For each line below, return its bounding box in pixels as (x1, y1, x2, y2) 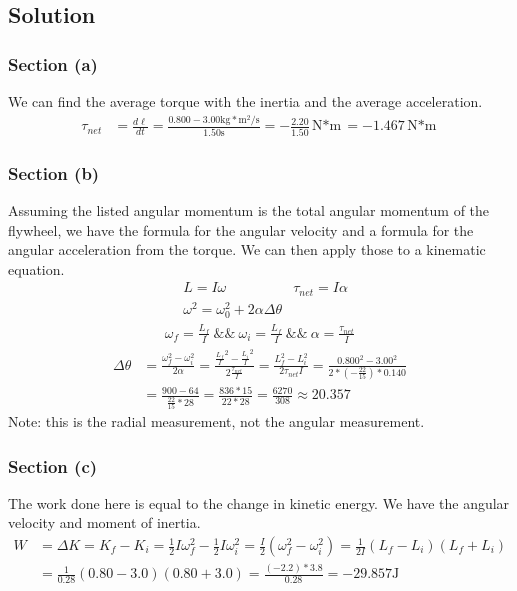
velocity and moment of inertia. (8, 512, 201, 533)
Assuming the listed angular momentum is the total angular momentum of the (8, 200, 490, 221)
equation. (8, 258, 65, 279)
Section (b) (8, 160, 100, 185)
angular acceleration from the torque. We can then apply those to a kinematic (8, 239, 486, 260)
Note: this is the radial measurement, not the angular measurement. (8, 411, 425, 432)
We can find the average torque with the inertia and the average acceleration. (8, 91, 483, 111)
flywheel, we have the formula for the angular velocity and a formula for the (8, 219, 474, 240)
